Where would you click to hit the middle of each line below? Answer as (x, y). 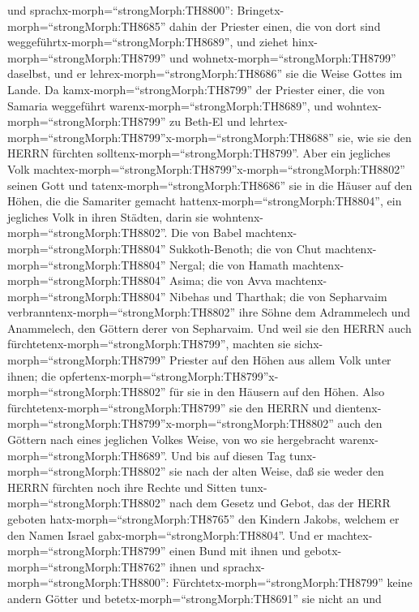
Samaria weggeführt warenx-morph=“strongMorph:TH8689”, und (170, 105)
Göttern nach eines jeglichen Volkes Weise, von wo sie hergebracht (171, 440)
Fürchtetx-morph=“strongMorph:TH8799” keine (293, 582)
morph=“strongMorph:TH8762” (87, 566)
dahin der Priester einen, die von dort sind (275, 26)
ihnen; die (32, 375)
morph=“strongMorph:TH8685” (87, 26)
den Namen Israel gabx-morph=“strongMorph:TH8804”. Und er (166, 534)
